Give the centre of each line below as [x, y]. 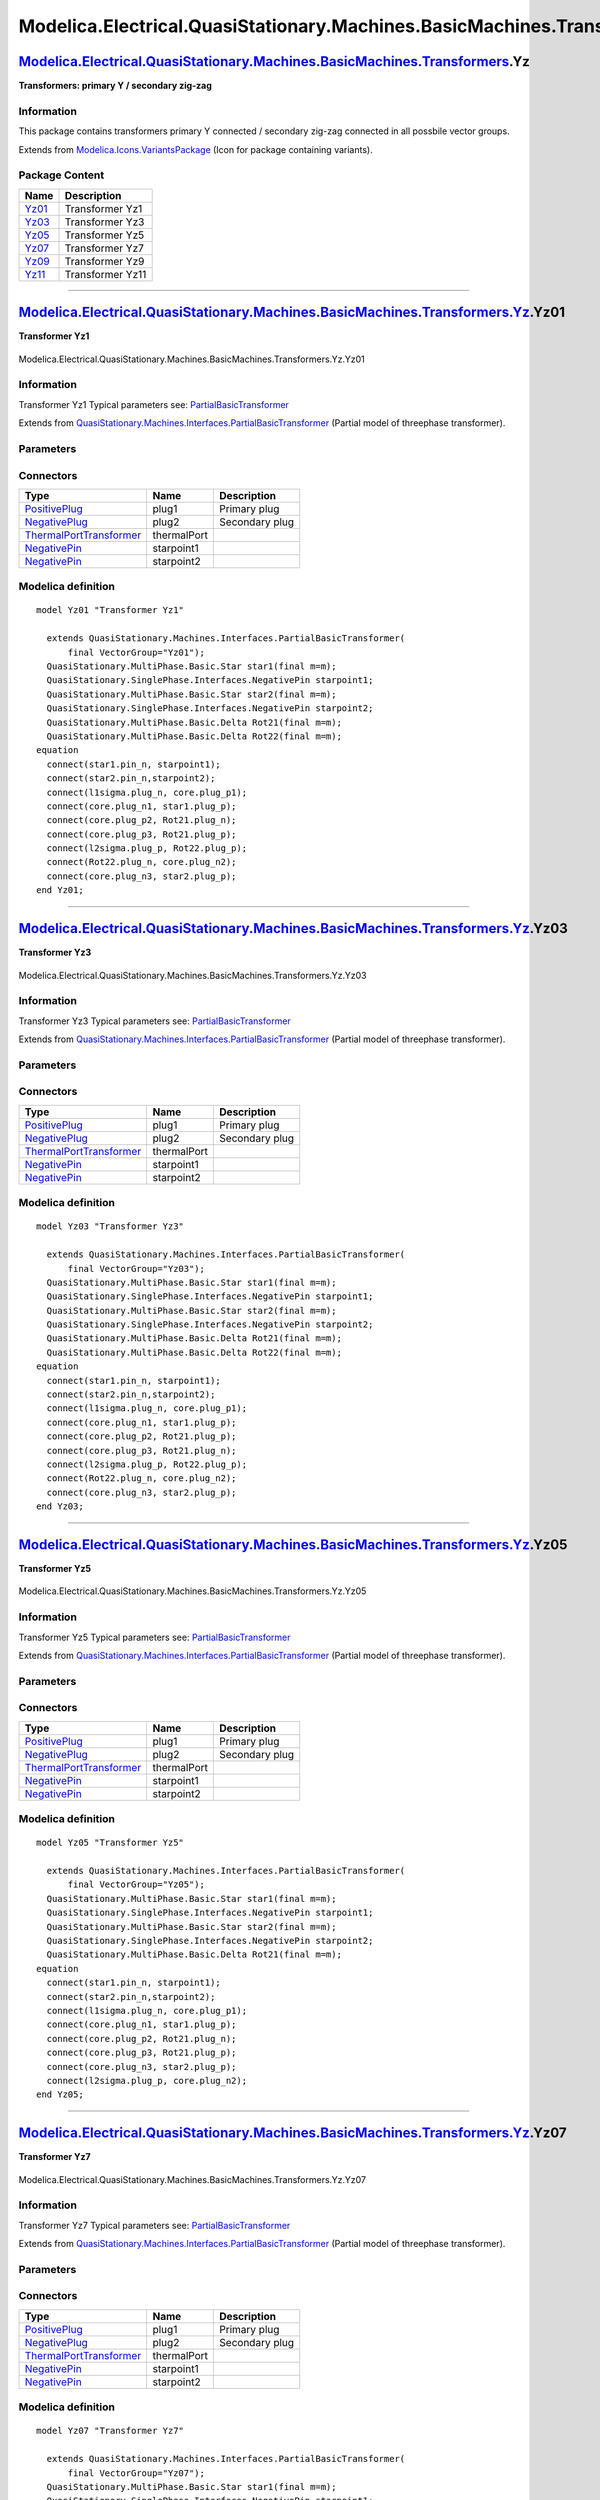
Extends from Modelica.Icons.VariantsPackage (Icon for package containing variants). [196, 149]
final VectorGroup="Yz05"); [136, 1884]
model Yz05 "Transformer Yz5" [110, 1843]
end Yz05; [60, 2094]
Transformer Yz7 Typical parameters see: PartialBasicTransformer [154, 2225]
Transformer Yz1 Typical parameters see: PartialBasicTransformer [154, 404]
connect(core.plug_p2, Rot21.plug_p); [141, 1436]
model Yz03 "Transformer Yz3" [110, 1226]
